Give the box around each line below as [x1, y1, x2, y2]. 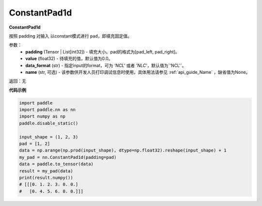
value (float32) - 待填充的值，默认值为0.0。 [25, 56, 113, 62]
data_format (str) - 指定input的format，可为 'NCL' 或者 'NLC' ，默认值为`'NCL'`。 [25, 62, 186, 68]
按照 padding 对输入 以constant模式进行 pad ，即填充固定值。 [9, 33, 132, 39]
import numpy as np [19, 114, 65, 119]
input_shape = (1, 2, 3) [19, 134, 79, 139]
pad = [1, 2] [19, 141, 50, 146]
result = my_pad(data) [19, 168, 73, 173]
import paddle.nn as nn [19, 107, 76, 113]
